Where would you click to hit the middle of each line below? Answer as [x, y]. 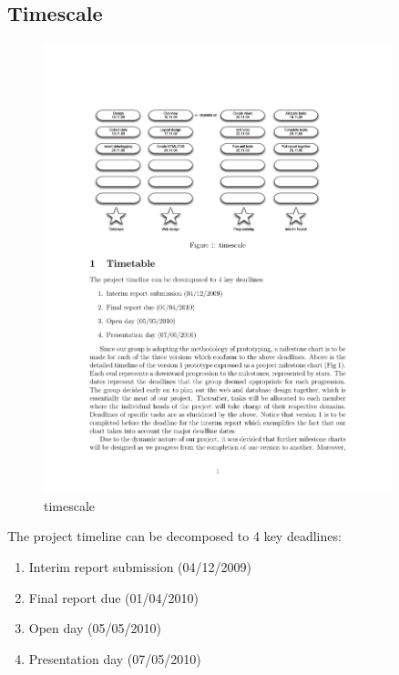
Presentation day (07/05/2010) [115, 658]
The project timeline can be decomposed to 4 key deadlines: [174, 536]
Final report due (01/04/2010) [113, 597]
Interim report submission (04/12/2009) [140, 566]
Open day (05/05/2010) [95, 628]
